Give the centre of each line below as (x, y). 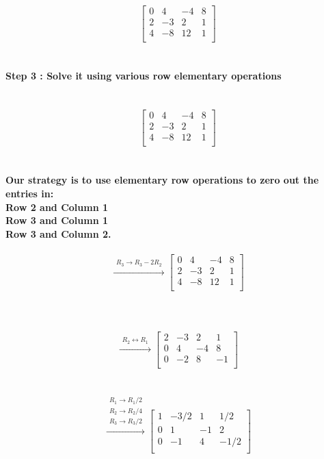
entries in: (30, 193)
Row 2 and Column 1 (57, 207)
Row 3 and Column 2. (58, 233)
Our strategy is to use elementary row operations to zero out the (162, 180)
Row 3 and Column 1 (57, 220)
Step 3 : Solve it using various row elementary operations (144, 76)
